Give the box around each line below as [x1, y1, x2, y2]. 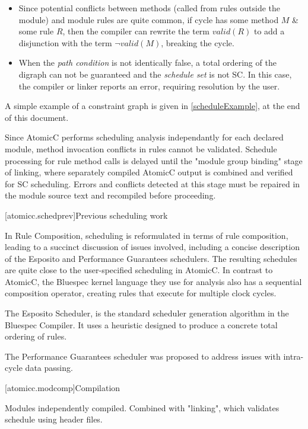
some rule [18, 25, 54, 37]
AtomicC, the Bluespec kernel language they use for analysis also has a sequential [5, 275, 302, 287]
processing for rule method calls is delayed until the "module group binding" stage [5, 154, 303, 167]
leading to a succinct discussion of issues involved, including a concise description [5, 241, 300, 253]
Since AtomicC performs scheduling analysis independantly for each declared [5, 131, 284, 143]
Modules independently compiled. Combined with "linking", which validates [5, 401, 280, 414]
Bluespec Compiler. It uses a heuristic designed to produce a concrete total [5, 318, 278, 331]
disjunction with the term [18, 36, 112, 49]
